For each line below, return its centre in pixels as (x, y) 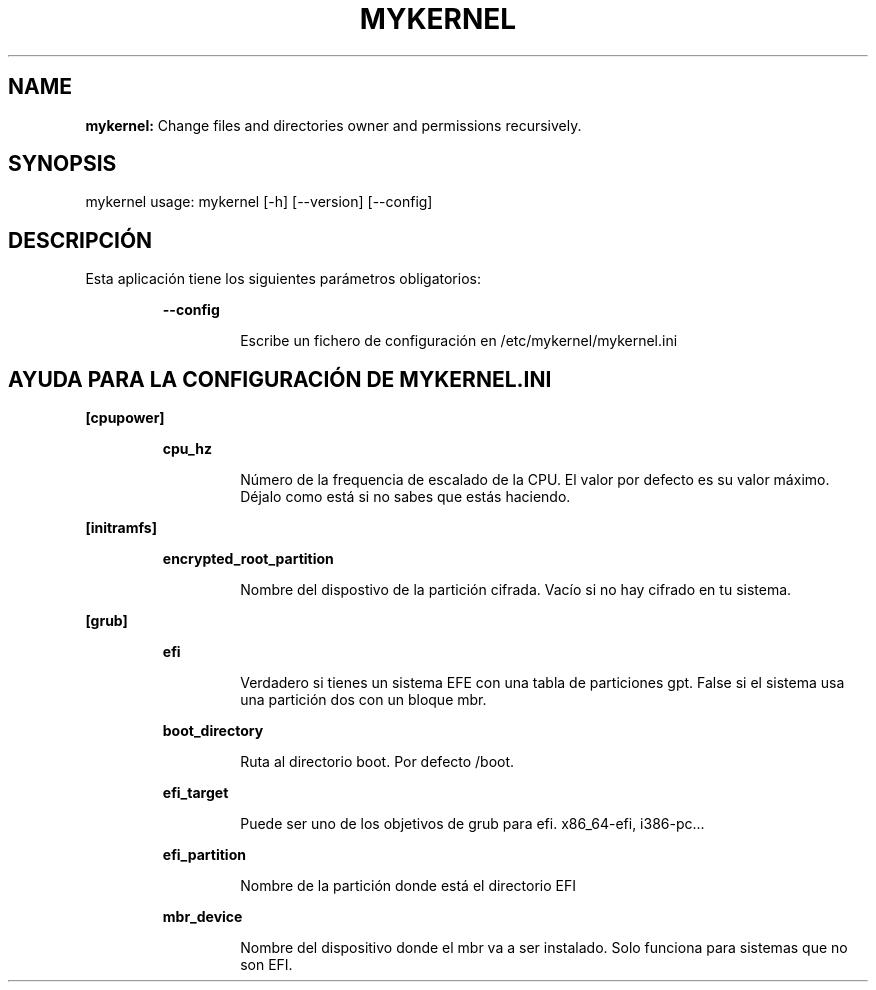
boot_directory (213, 731)
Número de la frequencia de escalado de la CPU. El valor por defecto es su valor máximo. (535, 480)
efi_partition (204, 855)
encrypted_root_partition (248, 559)
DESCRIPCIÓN (80, 240)
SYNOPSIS (62, 164)
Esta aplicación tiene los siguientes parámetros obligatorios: (283, 279)
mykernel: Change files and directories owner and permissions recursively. (333, 125)
